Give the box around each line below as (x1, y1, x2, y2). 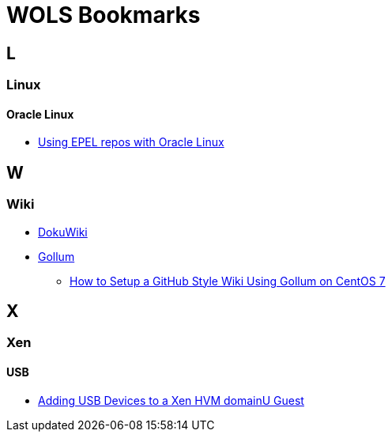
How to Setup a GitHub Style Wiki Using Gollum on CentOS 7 (70, 274, 386, 288)
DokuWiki (38, 225, 88, 239)
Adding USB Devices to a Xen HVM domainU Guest (38, 393, 304, 407)
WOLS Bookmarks (6, 2, 201, 28)
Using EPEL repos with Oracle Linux (38, 135, 224, 149)
